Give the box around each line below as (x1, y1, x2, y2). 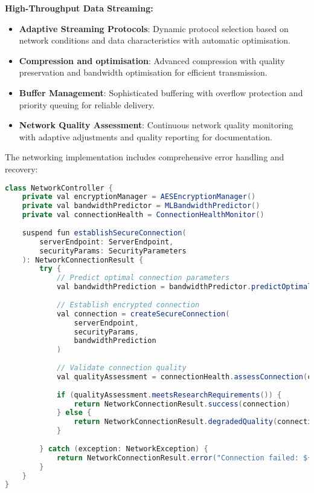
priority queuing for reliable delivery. (19, 98, 155, 111)
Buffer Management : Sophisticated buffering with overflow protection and (19, 86, 303, 99)
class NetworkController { (5, 183, 113, 192)
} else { (56, 408, 92, 417)
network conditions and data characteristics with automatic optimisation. (19, 34, 291, 47)
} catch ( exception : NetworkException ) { (39, 444, 208, 453)
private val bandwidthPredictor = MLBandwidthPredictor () (22, 201, 260, 211)
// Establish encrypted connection (56, 300, 200, 309)
